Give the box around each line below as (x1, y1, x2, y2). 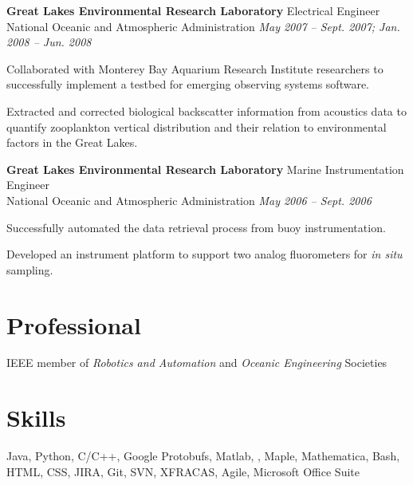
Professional (6, 308, 141, 341)
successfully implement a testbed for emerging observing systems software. (6, 76, 370, 93)
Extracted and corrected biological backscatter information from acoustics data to (6, 102, 407, 119)
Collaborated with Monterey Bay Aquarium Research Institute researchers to (6, 60, 383, 77)
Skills (6, 401, 66, 434)
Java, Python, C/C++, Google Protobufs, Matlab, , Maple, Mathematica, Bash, (6, 448, 400, 464)
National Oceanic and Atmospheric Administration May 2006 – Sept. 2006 (6, 191, 372, 208)
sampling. (6, 261, 53, 278)
